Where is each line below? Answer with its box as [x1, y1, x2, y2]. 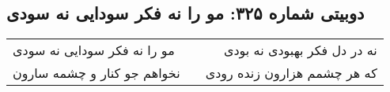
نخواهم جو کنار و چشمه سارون [13, 64, 180, 83]
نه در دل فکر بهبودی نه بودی [223, 41, 377, 60]
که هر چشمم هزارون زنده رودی [205, 64, 377, 83]
